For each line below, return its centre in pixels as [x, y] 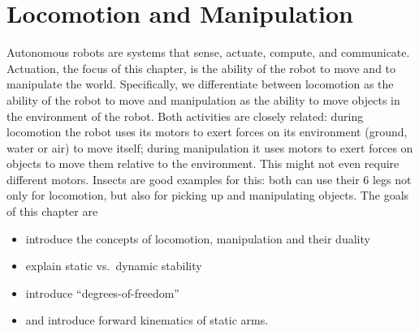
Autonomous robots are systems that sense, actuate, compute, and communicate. [208, 52]
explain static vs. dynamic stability [114, 266]
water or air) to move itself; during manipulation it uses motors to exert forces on [210, 147]
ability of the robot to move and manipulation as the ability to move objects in [203, 99]
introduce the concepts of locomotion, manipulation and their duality [198, 238]
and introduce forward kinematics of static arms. [147, 320]
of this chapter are [52, 211]
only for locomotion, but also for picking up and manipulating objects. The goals [208, 195]
